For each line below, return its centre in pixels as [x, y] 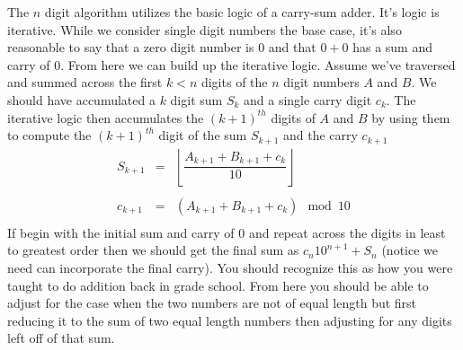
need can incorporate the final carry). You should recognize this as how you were [230, 267]
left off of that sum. [61, 338]
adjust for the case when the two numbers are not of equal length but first [212, 303]
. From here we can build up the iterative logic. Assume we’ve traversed [258, 64]
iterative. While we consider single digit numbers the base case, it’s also [205, 29]
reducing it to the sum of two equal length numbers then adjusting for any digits [230, 320]
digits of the [234, 82]
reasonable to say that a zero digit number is [131, 47]
